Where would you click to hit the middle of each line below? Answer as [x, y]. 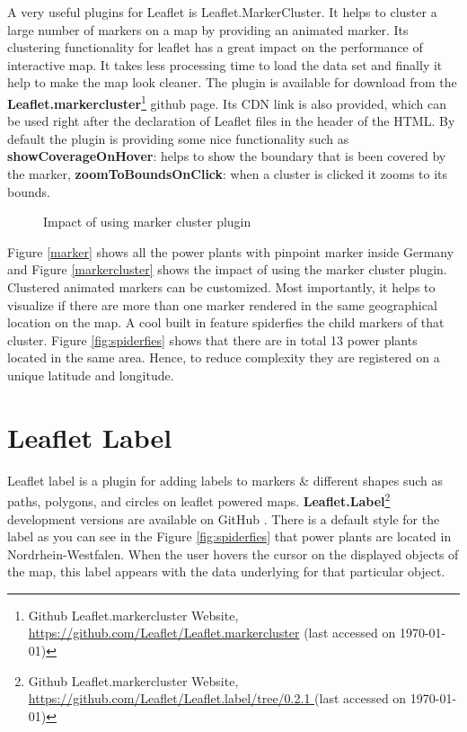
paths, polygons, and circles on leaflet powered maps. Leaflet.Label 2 [199, 500]
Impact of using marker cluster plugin [147, 222]
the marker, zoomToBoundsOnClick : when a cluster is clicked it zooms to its [228, 174]
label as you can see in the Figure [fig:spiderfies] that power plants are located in [229, 536]
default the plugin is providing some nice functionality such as [178, 138]
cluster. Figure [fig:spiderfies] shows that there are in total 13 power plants [212, 339]
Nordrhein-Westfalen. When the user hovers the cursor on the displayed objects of [233, 553]
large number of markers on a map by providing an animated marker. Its [208, 29]
